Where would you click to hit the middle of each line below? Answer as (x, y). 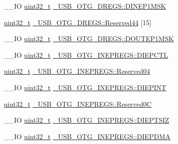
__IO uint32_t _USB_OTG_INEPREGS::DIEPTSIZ (87, 120)
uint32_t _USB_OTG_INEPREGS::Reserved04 (77, 71)
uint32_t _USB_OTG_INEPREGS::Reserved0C (78, 104)
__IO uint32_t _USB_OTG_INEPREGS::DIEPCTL (86, 55)
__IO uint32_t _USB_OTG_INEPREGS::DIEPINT (85, 87)
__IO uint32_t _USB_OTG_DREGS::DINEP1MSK (85, 6)
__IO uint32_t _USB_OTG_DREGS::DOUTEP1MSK (89, 39)
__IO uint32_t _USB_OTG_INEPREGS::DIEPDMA (87, 136)
